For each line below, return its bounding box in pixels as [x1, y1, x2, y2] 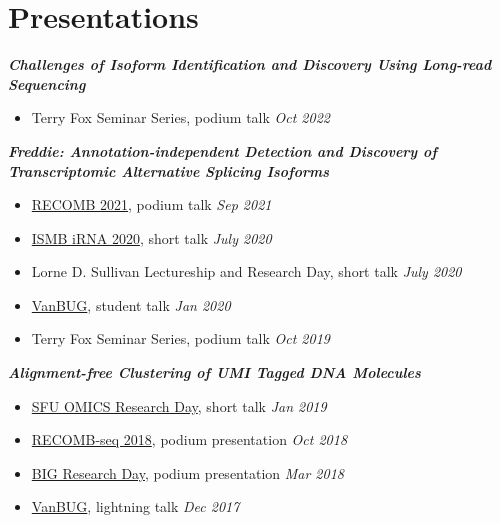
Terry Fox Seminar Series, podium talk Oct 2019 [31, 328, 330, 349]
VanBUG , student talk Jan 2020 [31, 294, 231, 315]
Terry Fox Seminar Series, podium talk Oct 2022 [31, 107, 330, 128]
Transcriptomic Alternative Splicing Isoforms [8, 160, 330, 181]
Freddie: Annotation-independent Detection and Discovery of [8, 140, 437, 161]
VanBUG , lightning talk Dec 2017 [31, 496, 240, 517]
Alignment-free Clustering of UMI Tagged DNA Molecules [8, 362, 421, 383]
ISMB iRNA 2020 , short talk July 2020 [31, 227, 272, 248]
